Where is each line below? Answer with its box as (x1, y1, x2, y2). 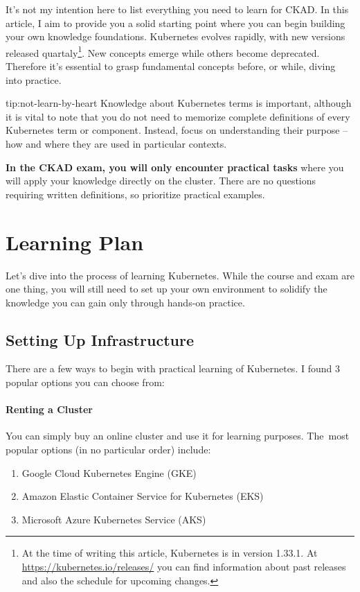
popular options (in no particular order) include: (6, 442, 211, 457)
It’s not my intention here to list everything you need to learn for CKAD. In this (6, 2, 349, 16)
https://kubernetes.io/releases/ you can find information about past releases (21, 559, 346, 574)
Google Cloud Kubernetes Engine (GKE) (21, 465, 197, 480)
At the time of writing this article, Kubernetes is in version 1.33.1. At (21, 546, 318, 560)
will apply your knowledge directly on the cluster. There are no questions (6, 173, 316, 188)
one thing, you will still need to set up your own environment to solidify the (6, 281, 327, 296)
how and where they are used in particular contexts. (6, 137, 227, 150)
